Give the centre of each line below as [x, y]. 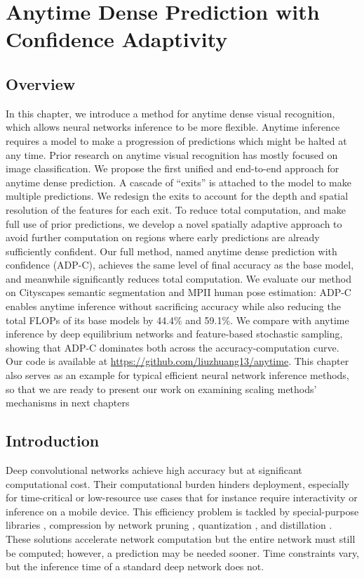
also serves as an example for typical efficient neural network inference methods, [177, 375]
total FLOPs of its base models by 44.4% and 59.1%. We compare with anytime [177, 320]
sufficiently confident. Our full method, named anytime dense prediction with [171, 251]
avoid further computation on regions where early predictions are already [163, 237]
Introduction [53, 441]
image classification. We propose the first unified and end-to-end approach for [173, 168]
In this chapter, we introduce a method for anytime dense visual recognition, [170, 113]
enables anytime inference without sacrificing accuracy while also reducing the [173, 306]
